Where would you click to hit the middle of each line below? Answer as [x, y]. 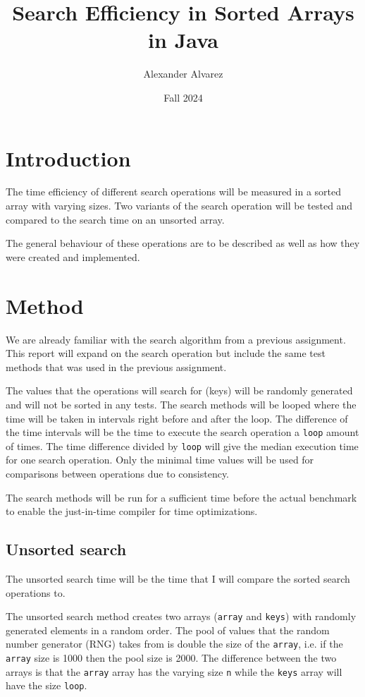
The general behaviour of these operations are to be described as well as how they [183, 243]
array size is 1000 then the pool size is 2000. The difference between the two [171, 658]
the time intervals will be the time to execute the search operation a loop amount [182, 432]
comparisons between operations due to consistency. [118, 473]
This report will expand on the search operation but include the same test [166, 353]
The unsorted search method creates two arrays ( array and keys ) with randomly [181, 616]
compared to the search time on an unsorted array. [115, 219]
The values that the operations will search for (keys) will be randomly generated [179, 390]
